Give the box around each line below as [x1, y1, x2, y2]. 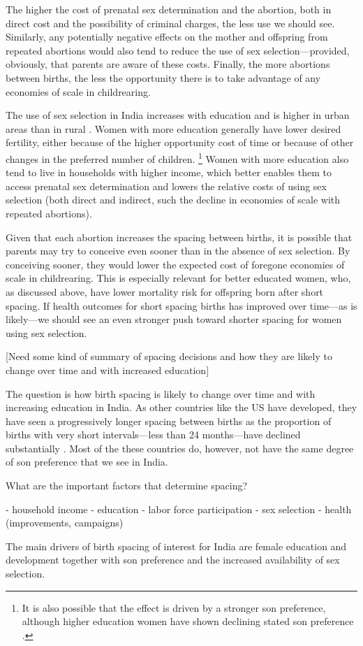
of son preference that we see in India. [6, 454, 168, 469]
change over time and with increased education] [6, 362, 209, 377]
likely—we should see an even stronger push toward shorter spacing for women [6, 312, 342, 326]
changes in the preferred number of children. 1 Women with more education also [6, 149, 349, 166]
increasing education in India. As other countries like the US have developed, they [6, 400, 357, 415]
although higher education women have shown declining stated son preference [22, 614, 354, 629]
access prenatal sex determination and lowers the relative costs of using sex [6, 178, 327, 193]
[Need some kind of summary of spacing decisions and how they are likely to [6, 349, 332, 364]
